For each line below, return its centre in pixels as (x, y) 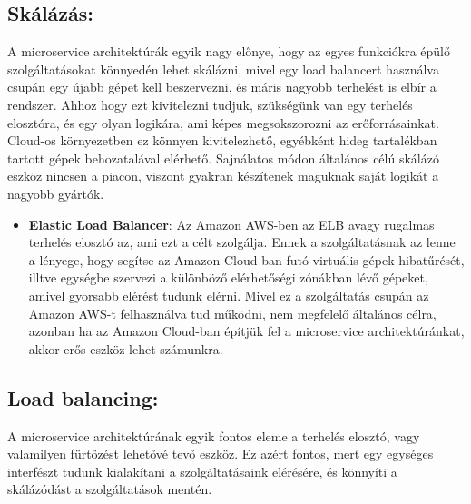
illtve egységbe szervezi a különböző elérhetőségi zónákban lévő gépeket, (228, 277)
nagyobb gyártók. (56, 193)
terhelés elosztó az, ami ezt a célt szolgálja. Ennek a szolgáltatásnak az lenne (242, 242)
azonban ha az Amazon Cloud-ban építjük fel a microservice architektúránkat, (246, 331)
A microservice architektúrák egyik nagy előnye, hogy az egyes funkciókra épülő (229, 51)
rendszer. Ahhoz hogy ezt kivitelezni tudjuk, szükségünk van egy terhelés (210, 104)
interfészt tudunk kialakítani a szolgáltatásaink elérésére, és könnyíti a (202, 471)
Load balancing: (83, 397)
